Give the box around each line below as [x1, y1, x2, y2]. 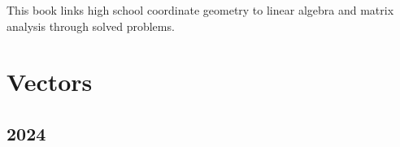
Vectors [7, 65, 93, 98]
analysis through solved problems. [7, 17, 175, 34]
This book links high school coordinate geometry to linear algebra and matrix [7, 2, 394, 18]
